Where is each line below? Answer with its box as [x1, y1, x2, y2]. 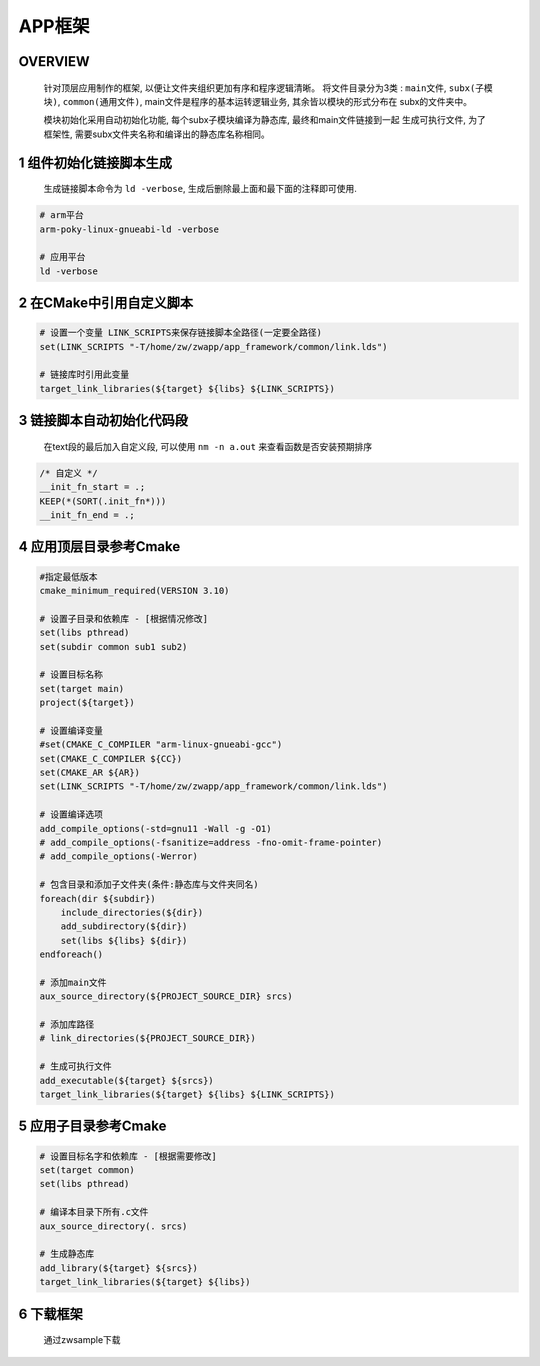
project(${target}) [39, 697, 135, 709]
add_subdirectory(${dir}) [60, 921, 188, 932]
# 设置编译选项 [39, 809, 104, 820]
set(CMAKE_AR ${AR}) [39, 767, 140, 779]
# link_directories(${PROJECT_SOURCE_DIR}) [39, 1033, 257, 1044]
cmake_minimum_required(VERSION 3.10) [39, 585, 230, 596]
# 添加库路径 [39, 1019, 95, 1030]
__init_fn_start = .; [39, 481, 146, 493]
